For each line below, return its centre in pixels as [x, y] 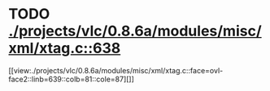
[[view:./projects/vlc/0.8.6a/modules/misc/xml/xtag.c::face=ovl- [116, 70]
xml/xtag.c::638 [65, 48]
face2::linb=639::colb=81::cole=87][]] [71, 79]
